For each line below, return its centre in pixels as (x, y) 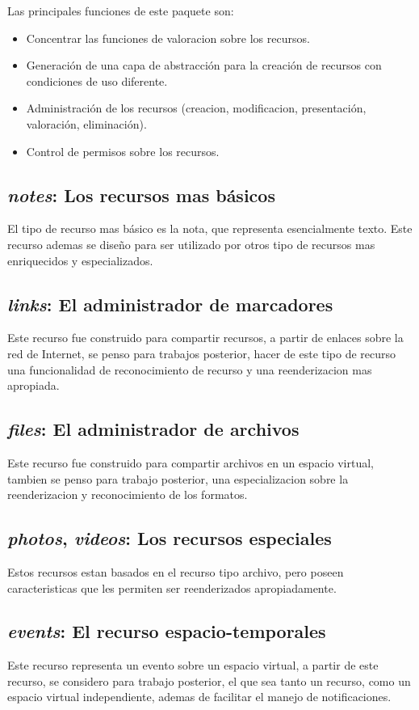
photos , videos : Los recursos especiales (170, 538)
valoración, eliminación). (86, 123)
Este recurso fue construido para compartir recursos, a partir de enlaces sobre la (205, 338)
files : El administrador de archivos (153, 429)
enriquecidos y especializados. (80, 260)
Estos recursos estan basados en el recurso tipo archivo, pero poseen (176, 571)
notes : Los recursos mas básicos (141, 194)
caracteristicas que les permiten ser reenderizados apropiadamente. (172, 587)
